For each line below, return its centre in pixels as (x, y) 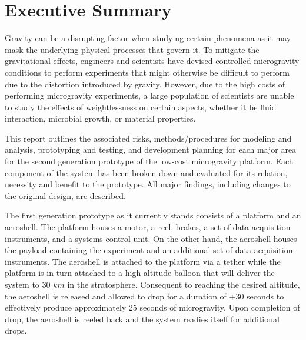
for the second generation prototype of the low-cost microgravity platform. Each (149, 161)
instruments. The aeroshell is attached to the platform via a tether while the (143, 261)
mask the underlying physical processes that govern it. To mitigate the (132, 49)
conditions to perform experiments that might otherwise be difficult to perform (147, 72)
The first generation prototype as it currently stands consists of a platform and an (153, 215)
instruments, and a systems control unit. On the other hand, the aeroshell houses (151, 238)
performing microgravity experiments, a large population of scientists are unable (149, 95)
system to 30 (28, 284)
